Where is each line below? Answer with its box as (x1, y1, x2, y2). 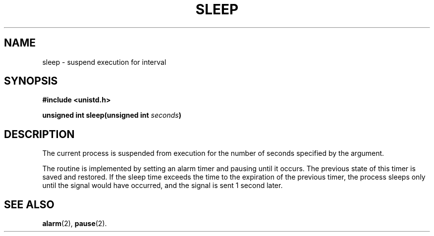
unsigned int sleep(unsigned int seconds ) (42, 111, 181, 120)
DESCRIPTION (4, 128, 75, 141)
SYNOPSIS (4, 75, 58, 88)
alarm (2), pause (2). (42, 219, 107, 228)
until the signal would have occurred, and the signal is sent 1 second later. (42, 181, 283, 190)
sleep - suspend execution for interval (42, 57, 166, 66)
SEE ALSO (4, 198, 54, 211)
